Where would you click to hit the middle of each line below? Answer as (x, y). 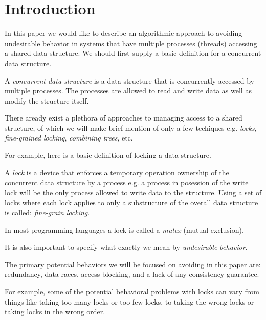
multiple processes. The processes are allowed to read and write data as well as (128, 91)
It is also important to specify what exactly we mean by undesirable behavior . (126, 247)
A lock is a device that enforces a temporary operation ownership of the (117, 172)
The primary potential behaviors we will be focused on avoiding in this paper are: (133, 264)
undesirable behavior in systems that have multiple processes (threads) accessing (131, 43)
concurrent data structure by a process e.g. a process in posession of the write (127, 182)
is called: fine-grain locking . (47, 213)
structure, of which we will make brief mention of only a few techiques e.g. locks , (131, 127)
